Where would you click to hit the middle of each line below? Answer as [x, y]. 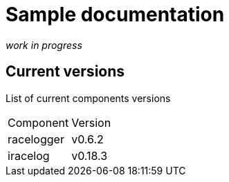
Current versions [65, 72]
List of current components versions [88, 98]
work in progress [44, 45]
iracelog [29, 155]
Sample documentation [115, 14]
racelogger [36, 139]
